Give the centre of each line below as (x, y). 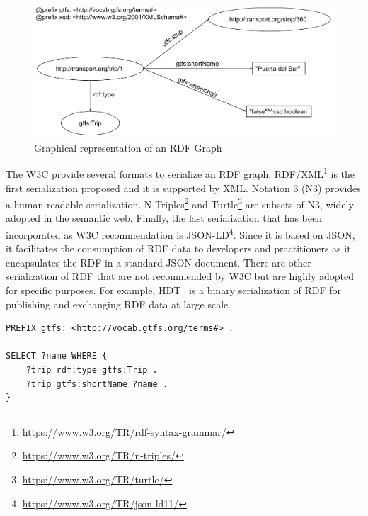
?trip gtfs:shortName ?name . (97, 384)
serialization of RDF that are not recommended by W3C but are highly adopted (180, 276)
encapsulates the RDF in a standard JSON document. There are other (159, 262)
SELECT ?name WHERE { (57, 356)
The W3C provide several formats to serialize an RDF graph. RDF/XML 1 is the (180, 173)
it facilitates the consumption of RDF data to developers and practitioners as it (178, 248)
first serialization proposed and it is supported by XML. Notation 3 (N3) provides (183, 187)
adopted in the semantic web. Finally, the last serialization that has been (164, 218)
